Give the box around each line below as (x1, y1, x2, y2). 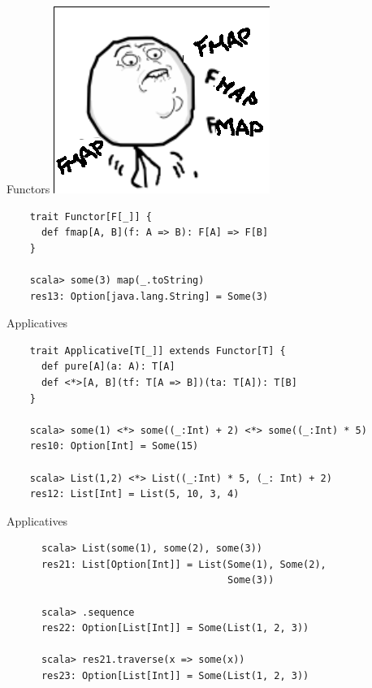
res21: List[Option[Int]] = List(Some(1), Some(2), (41, 558, 327, 570)
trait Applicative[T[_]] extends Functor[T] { (29, 344, 286, 357)
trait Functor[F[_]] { (29, 210, 152, 223)
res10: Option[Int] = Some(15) (29, 440, 199, 452)
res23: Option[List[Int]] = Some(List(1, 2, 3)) (41, 670, 309, 682)
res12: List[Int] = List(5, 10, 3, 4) (29, 488, 240, 500)
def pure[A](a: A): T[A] (41, 361, 175, 373)
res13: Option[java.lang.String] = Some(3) (29, 290, 269, 302)
